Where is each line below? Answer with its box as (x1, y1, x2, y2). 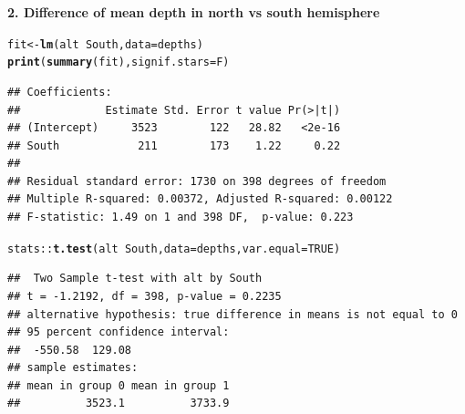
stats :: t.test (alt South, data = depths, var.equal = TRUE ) (7, 242, 341, 255)
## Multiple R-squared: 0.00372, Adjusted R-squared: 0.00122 (7, 192, 393, 206)
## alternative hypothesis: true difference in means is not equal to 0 (7, 307, 458, 321)
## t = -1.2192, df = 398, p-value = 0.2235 (7, 289, 282, 303)
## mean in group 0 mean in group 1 (7, 378, 230, 392)
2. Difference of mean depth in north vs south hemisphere (7, 3, 380, 21)
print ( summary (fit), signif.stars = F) (7, 56, 230, 69)
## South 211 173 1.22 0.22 (7, 139, 341, 152)
